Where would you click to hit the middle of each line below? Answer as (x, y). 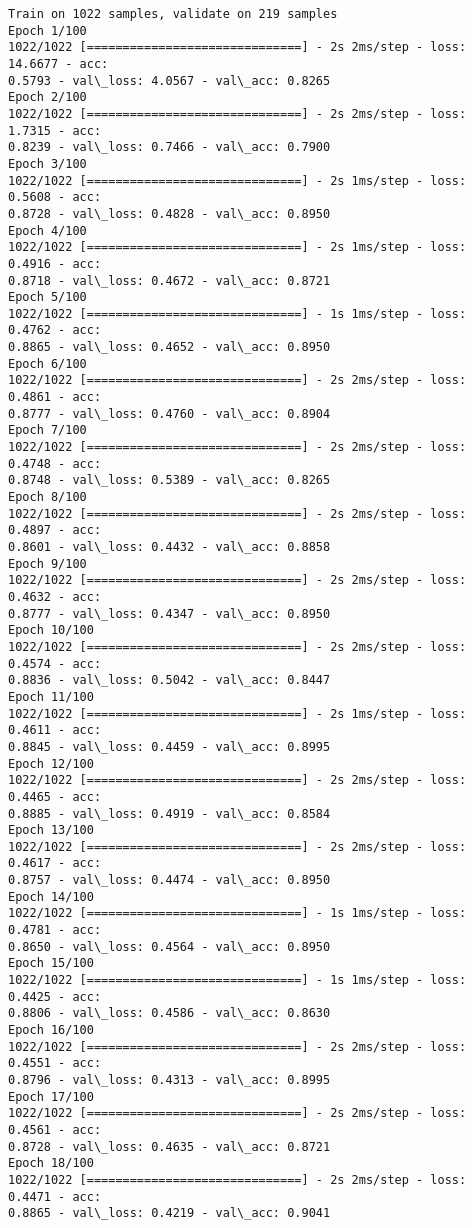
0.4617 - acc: (55, 863)
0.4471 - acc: (55, 1196)
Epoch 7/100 (47, 430)
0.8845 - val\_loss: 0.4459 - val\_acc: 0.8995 (169, 746)
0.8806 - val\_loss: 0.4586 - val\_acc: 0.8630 (169, 1013)
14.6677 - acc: (58, 63)
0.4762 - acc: (55, 330)
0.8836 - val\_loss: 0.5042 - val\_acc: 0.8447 (169, 680)
